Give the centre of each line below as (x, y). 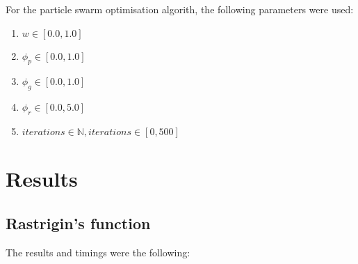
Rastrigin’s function (78, 223)
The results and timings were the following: (98, 252)
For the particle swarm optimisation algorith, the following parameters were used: (180, 9)
